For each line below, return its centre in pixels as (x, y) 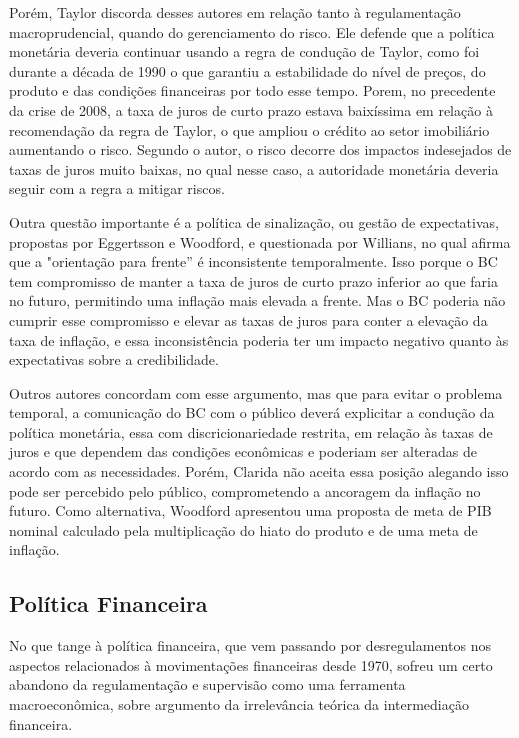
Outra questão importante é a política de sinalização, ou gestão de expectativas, (254, 221)
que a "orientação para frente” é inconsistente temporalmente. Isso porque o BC (253, 261)
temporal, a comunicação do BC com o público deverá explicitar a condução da (252, 412)
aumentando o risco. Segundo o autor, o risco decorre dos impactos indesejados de (260, 149)
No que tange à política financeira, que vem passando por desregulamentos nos (250, 645)
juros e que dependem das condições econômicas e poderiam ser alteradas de (243, 451)
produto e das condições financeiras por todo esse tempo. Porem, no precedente (252, 90)
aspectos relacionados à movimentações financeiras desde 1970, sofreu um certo (251, 664)
